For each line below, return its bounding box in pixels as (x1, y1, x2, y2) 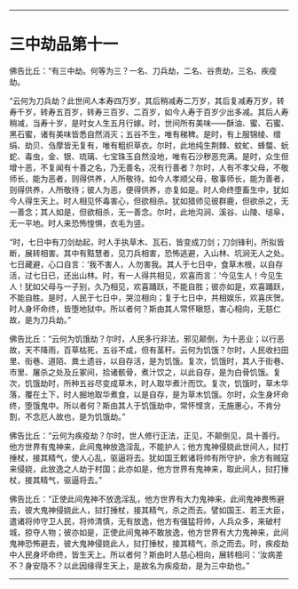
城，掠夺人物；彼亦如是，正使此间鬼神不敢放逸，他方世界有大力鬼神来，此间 (9, 527, 289, 537)
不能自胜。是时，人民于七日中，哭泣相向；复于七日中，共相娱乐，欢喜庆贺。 (9, 292, 289, 303)
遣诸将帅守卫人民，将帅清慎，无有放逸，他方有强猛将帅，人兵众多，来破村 (9, 515, 281, 526)
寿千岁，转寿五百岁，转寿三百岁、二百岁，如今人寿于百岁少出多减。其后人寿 (9, 106, 289, 117)
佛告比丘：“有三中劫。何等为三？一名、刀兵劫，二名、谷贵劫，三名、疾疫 (9, 65, 278, 76)
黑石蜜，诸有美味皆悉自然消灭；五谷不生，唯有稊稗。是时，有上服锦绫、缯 (9, 128, 281, 139)
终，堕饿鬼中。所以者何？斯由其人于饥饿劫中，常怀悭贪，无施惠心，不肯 (9, 399, 273, 410)
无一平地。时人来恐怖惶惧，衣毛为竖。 (9, 217, 149, 228)
